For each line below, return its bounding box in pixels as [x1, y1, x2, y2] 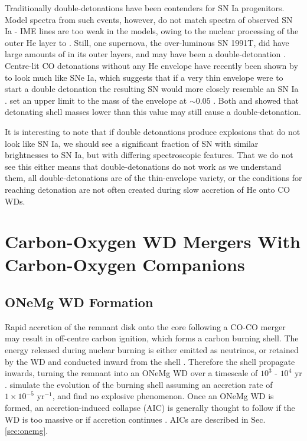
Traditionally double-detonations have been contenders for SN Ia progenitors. [5, 2, 285, 14]
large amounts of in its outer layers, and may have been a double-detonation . [5, 48, 286, 60]
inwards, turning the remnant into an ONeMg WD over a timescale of [5, 367, 258, 379]
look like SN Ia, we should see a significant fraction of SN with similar [5, 137, 259, 149]
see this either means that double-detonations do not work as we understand [5, 160, 282, 172]
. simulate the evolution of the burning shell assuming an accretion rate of [5, 378, 273, 390]
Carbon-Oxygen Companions [5, 252, 245, 277]
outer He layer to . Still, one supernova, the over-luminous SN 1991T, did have [5, 36, 289, 48]
